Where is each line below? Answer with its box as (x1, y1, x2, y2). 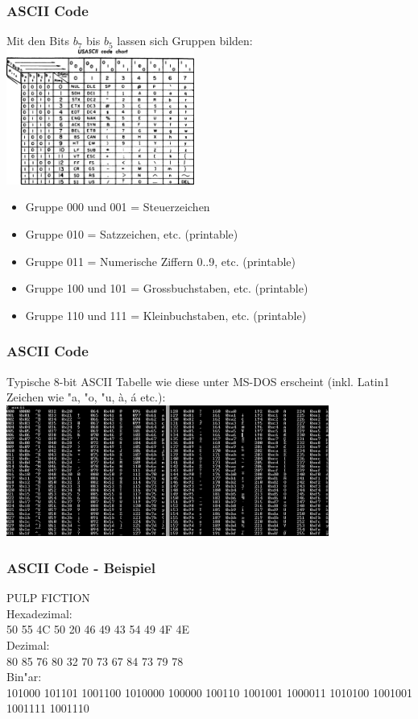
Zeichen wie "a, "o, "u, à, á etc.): (6, 389, 166, 405)
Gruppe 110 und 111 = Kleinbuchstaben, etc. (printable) (25, 306, 307, 323)
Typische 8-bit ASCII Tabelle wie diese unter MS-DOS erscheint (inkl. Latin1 (6, 372, 390, 389)
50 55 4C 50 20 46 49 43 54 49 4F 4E (6, 621, 190, 638)
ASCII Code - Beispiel (6, 557, 155, 577)
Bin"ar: (6, 668, 42, 685)
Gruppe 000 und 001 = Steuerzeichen (25, 198, 210, 215)
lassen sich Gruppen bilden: (117, 32, 253, 49)
